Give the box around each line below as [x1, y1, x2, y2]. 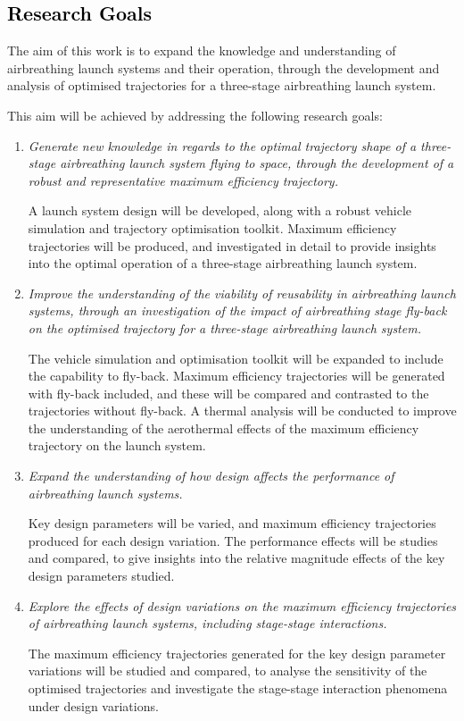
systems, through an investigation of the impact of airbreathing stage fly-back [28, 301, 447, 320]
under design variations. [28, 696, 159, 715]
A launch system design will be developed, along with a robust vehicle [28, 201, 412, 220]
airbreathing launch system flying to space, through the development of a [60, 154, 454, 172]
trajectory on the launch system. [28, 436, 206, 455]
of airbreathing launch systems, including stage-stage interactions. [28, 614, 387, 633]
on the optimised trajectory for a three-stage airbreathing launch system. [28, 318, 421, 337]
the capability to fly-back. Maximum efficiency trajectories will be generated [28, 366, 445, 385]
